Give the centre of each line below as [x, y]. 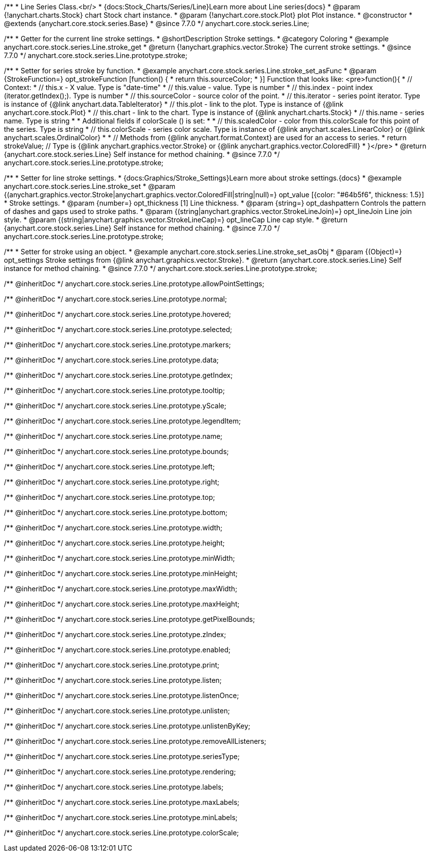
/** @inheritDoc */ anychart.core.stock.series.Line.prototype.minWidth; [120, 558]
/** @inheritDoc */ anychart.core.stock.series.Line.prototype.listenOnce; [122, 695]
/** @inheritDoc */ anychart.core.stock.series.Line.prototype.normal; [115, 299]
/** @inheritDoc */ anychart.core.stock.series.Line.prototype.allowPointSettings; [134, 284]
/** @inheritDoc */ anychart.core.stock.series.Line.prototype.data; [111, 360]
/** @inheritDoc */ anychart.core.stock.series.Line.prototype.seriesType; [122, 756]
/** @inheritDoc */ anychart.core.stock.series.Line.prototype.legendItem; [123, 421]
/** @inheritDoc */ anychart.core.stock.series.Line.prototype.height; [115, 543]
